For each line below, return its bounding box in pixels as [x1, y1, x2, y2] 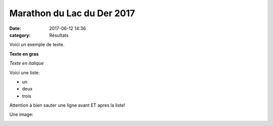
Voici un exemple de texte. [9, 41, 65, 48]
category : [9, 32, 31, 38]
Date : [9, 25, 21, 31]
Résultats [49, 32, 69, 38]
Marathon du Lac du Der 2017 [9, 8, 135, 19]
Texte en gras [9, 51, 39, 57]
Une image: [9, 111, 34, 117]
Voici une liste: [9, 69, 40, 75]
